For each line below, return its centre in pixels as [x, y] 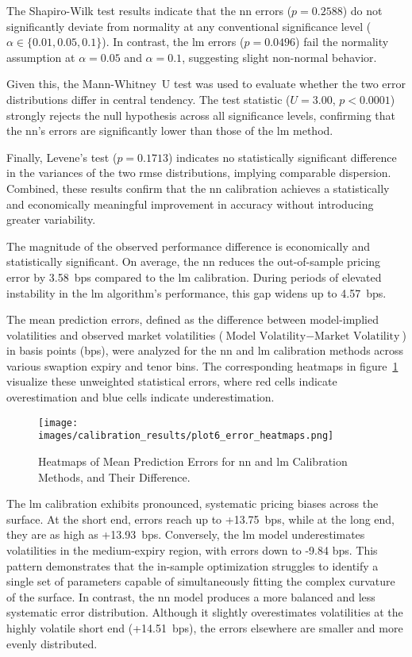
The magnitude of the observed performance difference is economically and [189, 246]
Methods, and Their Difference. [114, 476]
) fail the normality [342, 42]
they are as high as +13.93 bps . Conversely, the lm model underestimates [186, 534]
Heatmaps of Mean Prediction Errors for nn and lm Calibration [193, 461]
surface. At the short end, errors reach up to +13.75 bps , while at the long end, [201, 519]
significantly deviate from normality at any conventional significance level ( [189, 26]
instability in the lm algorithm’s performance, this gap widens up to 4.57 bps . [196, 292]
